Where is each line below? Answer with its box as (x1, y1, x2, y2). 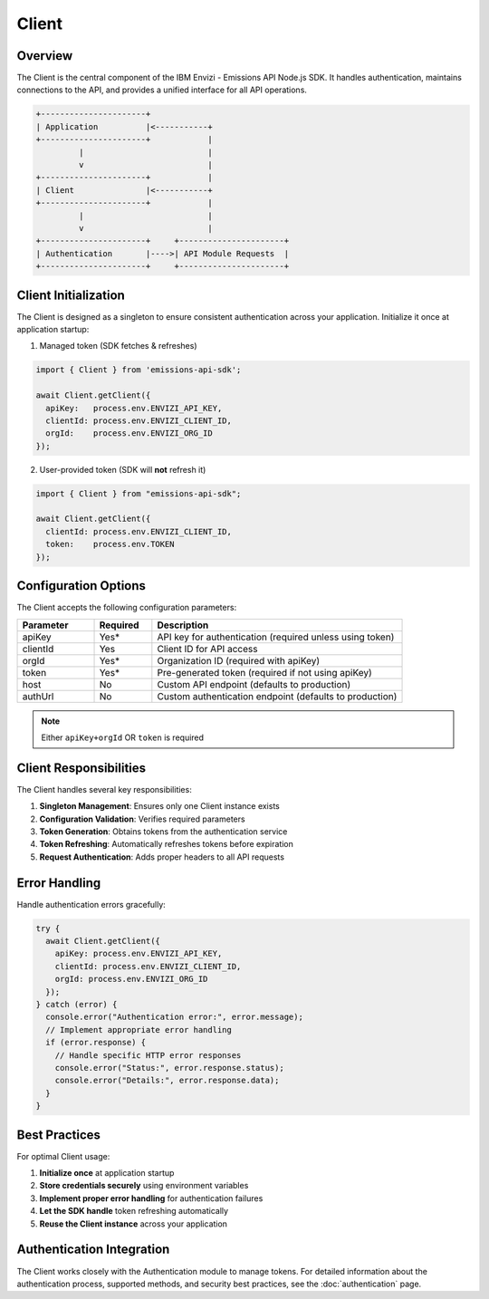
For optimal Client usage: (16, 1150, 110, 1161)
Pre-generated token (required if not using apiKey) (157, 666, 373, 678)
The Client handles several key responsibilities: (16, 784, 192, 794)
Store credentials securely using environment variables (39, 1180, 249, 1191)
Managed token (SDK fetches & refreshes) (39, 341, 198, 351)
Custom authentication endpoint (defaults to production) (157, 689, 398, 702)
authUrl (22, 689, 54, 702)
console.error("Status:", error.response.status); (54, 1063, 284, 1073)
